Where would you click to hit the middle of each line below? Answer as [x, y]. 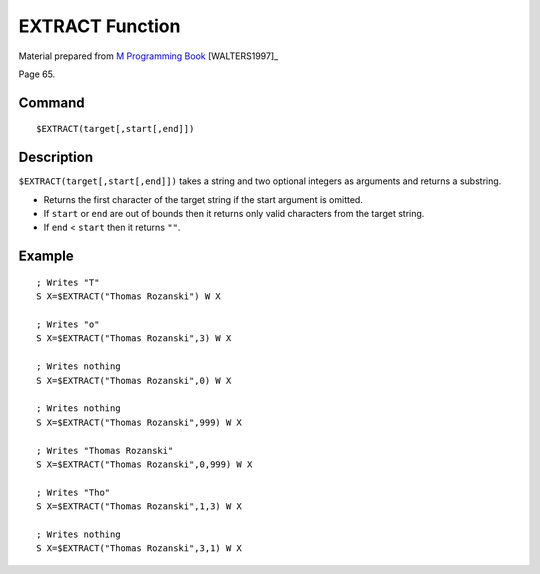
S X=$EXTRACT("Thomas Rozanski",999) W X [139, 422]
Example [46, 256]
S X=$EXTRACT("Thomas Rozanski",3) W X [134, 338]
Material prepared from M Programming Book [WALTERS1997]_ [148, 56]
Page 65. [37, 74]
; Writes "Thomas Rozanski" [105, 450]
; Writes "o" [68, 324]
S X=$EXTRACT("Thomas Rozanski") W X [129, 296]
